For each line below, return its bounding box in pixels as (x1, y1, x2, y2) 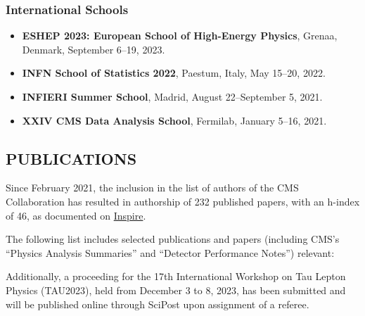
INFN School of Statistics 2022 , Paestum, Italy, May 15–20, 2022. (22, 65, 326, 80)
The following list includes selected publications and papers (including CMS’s (6, 232, 340, 246)
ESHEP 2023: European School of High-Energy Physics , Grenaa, (22, 28, 338, 43)
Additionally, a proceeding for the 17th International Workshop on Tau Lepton (6, 269, 346, 284)
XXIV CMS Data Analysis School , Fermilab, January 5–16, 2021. (22, 113, 327, 127)
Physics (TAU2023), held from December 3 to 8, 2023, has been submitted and (6, 282, 346, 297)
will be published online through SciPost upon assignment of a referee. (6, 296, 309, 311)
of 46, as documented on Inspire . (6, 208, 146, 222)
